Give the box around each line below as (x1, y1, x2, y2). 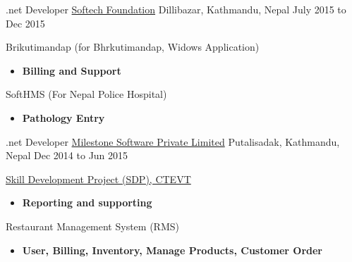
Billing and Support (22, 63, 121, 77)
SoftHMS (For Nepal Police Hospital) (6, 87, 167, 101)
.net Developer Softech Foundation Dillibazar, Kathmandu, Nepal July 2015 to (6, 2, 346, 16)
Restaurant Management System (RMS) (6, 218, 179, 233)
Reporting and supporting (22, 195, 152, 210)
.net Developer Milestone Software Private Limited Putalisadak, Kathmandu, (6, 134, 340, 149)
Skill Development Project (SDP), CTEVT (6, 171, 191, 186)
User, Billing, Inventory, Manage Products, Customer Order (22, 242, 323, 257)
